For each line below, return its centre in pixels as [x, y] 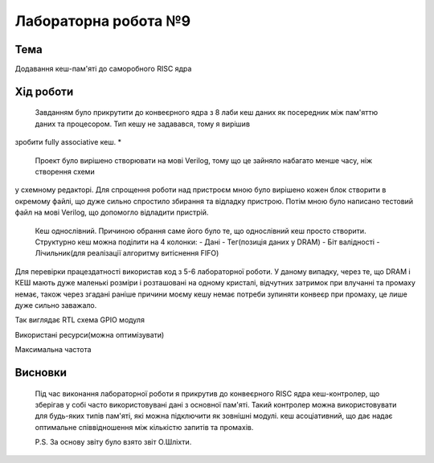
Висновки [41, 373]
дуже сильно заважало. [56, 305]
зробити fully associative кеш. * [68, 142]
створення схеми [65, 172]
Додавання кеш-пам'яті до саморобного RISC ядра [103, 69]
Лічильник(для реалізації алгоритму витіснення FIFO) [127, 253]
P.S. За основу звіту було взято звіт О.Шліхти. [113, 442]
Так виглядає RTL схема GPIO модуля [80, 320]
